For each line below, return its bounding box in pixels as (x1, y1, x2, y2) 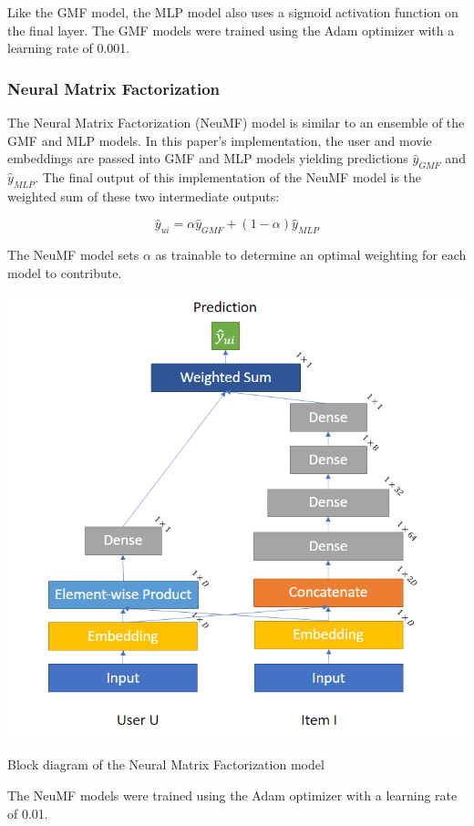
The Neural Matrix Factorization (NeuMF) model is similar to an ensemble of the (7, 113, 465, 131)
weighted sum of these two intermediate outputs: (7, 186, 280, 205)
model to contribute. (7, 263, 122, 282)
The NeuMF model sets (7, 245, 139, 264)
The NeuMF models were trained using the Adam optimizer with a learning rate (7, 785, 458, 804)
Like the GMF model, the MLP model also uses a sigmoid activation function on (7, 3, 459, 21)
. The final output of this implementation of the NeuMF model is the (35, 167, 422, 186)
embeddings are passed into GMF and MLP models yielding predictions (7, 149, 408, 168)
